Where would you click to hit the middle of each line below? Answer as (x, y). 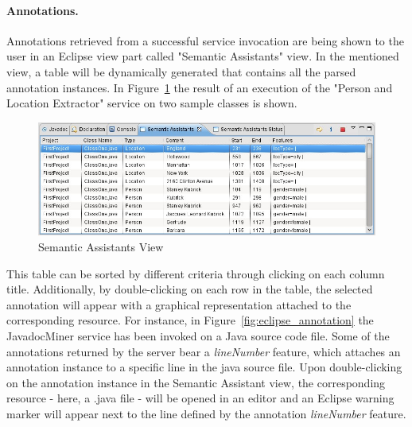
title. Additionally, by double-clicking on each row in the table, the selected (190, 289)
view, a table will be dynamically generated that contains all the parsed (181, 71)
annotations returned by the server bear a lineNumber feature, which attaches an (204, 351)
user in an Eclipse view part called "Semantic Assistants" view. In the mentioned (203, 56)
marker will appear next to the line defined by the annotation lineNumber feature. (206, 413)
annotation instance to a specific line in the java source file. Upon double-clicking (204, 367)
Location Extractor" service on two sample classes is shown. (152, 103)
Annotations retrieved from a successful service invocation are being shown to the (205, 40)
